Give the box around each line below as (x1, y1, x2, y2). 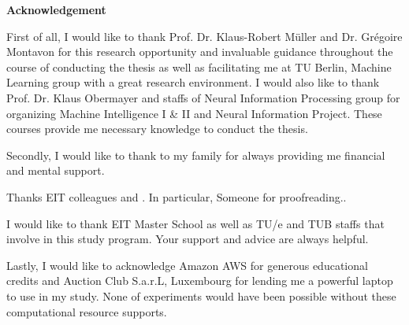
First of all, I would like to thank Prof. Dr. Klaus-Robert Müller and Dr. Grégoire (6, 28, 403, 44)
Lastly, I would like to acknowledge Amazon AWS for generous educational (6, 257, 368, 273)
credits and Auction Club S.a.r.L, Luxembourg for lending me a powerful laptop (6, 272, 393, 289)
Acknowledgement (6, 2, 106, 17)
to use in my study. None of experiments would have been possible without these (6, 287, 396, 304)
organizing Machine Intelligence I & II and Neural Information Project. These (6, 105, 382, 121)
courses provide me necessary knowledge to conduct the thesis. (6, 120, 308, 137)
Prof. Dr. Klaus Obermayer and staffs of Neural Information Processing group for (6, 89, 400, 105)
